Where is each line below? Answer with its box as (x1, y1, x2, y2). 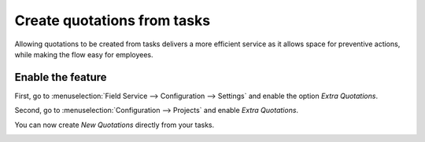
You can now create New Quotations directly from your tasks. (14, 120, 215, 129)
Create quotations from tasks (14, 12, 211, 29)
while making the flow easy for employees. (14, 49, 153, 59)
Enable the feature (14, 71, 107, 84)
